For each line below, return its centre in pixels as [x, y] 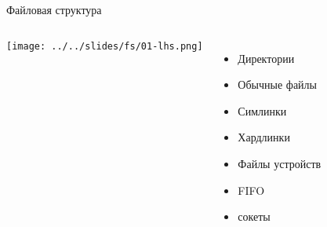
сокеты [254, 216]
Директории [266, 58]
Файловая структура [54, 9]
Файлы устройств [280, 163]
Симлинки [262, 110]
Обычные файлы [277, 84]
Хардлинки [264, 137]
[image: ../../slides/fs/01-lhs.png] [105, 46]
